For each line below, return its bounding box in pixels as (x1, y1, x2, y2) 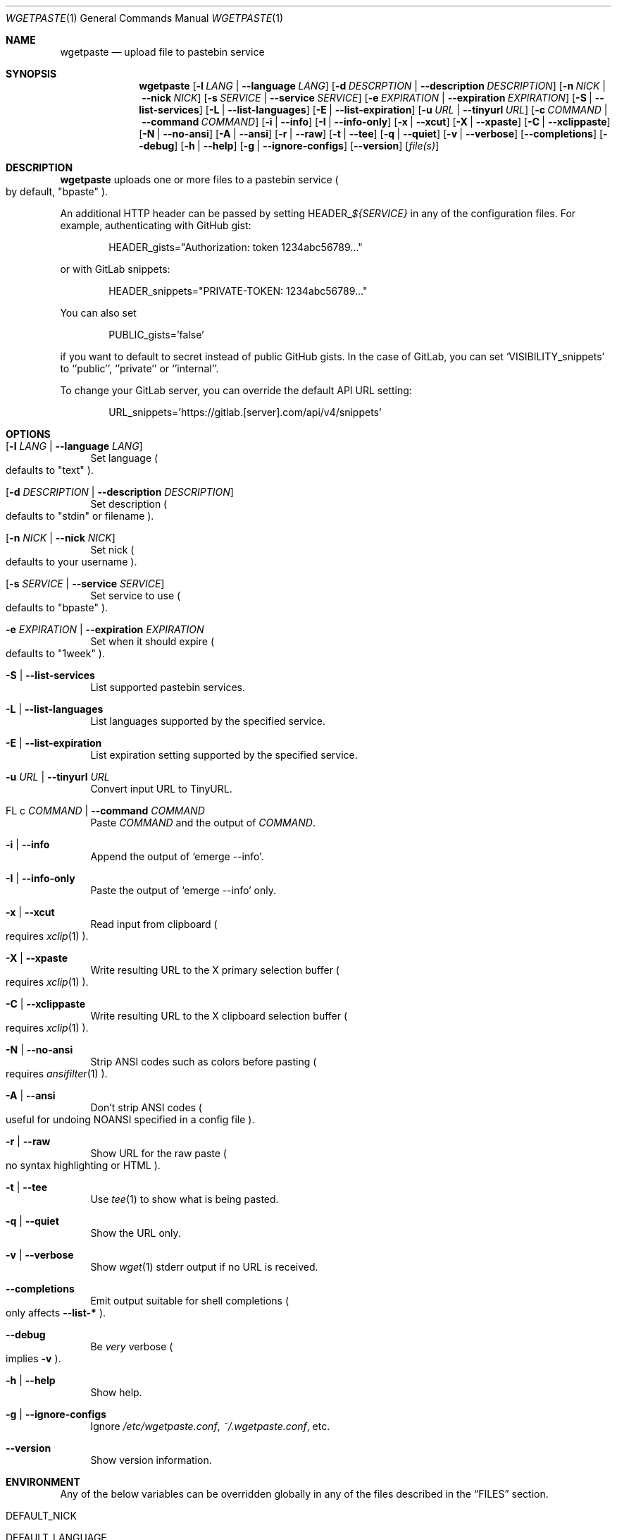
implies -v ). (6, 1352, 61, 1364)
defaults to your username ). (6, 556, 137, 568)
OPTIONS (6, 428, 51, 440)
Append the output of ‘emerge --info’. (90, 850, 264, 862)
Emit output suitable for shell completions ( (90, 1295, 289, 1307)
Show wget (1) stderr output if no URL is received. (90, 1261, 318, 1273)
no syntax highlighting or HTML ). (6, 1159, 161, 1171)
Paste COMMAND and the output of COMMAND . (90, 817, 316, 829)
